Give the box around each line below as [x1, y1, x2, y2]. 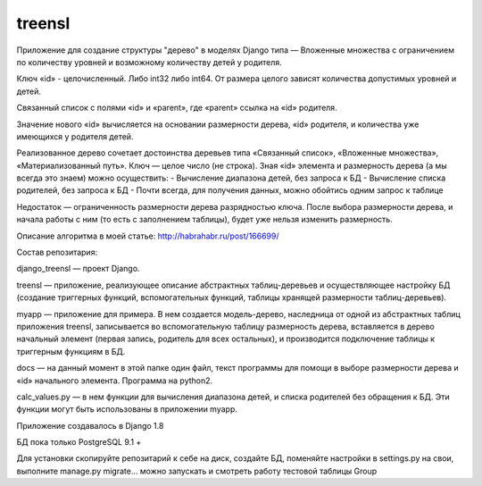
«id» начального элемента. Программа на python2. [16, 375, 213, 386]
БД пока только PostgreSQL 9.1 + [16, 437, 142, 448]
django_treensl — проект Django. [16, 264, 140, 274]
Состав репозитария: [16, 247, 98, 258]
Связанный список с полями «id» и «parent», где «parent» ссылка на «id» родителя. [16, 103, 338, 113]
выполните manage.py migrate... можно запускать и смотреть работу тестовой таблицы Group [16, 465, 378, 476]
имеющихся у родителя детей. [16, 130, 134, 142]
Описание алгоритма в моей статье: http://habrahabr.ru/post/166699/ [16, 230, 280, 241]
